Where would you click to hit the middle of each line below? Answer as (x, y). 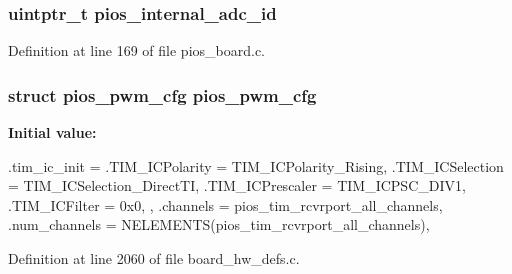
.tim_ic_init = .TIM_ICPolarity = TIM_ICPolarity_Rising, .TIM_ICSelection (256, 165)
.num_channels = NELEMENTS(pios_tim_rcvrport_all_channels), (219, 224)
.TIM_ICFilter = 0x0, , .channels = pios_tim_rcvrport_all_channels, (225, 204)
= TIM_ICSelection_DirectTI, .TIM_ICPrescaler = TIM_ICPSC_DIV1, (237, 185)
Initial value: (52, 132)
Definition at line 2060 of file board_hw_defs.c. (154, 258)
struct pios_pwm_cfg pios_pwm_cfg (162, 94)
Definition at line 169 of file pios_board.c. (137, 50)
